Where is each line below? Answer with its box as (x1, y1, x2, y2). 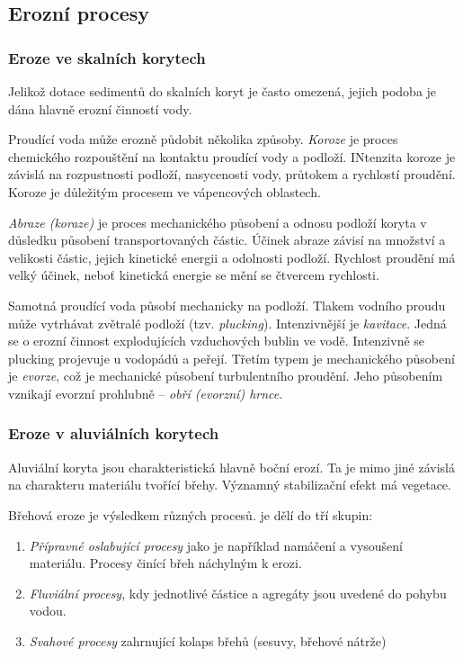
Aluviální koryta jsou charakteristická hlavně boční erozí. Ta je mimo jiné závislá (8, 457, 456, 476)
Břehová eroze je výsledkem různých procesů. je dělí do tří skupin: (8, 505, 373, 524)
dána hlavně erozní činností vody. (8, 99, 192, 118)
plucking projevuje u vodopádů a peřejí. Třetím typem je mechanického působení (8, 348, 455, 367)
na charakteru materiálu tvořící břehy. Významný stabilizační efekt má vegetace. (8, 475, 451, 494)
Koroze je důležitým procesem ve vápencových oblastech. (8, 182, 321, 201)
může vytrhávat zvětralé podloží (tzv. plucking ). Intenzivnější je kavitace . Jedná (8, 313, 447, 332)
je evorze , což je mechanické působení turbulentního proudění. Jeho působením (8, 366, 443, 385)
